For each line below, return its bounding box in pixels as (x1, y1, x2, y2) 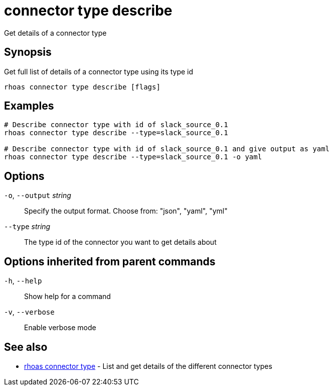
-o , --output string (4, 191, 71, 200)
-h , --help (4, 276, 42, 285)
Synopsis (4, 46, 52, 59)
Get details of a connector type (4, 28, 107, 37)
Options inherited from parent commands (4, 255, 216, 268)
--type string (4, 222, 51, 231)
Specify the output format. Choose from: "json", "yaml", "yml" (24, 207, 228, 216)
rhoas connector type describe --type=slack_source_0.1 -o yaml (4, 153, 262, 161)
